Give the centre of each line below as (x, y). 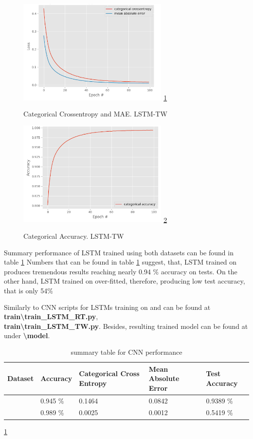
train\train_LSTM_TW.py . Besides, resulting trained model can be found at (126, 326)
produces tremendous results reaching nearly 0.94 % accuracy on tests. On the (121, 271)
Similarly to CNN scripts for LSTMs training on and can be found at (107, 307)
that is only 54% (28, 291)
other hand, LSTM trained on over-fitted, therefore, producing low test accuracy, (125, 281)
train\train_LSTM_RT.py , (51, 316)
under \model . (27, 335)
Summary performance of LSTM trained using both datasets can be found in (119, 252)
